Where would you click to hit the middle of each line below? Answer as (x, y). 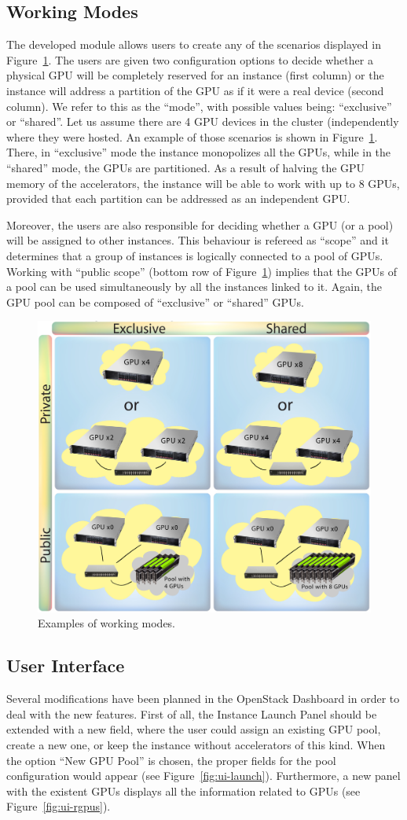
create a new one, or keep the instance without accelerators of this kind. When (196, 745)
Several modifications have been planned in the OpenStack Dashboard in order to (203, 699)
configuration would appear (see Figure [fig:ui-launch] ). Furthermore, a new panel (203, 776)
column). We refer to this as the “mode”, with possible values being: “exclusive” (199, 106)
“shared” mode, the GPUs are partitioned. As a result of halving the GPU (186, 167)
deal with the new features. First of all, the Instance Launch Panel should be (192, 713)
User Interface (66, 666)
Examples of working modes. (106, 623)
